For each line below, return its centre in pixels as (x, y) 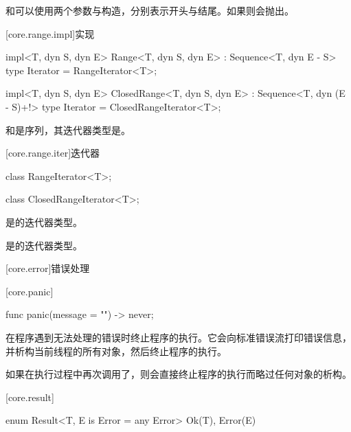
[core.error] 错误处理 (48, 268)
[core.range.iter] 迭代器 (53, 153)
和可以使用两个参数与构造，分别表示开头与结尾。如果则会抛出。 (150, 10)
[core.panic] (30, 291)
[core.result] (30, 397)
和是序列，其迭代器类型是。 (68, 129)
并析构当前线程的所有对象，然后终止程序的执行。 (116, 351)
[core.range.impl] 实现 (50, 33)
